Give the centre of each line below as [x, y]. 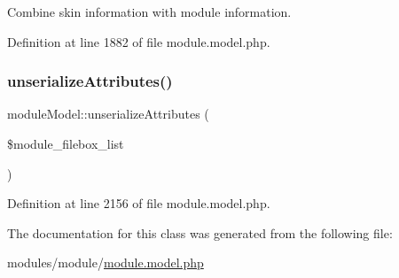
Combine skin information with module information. [149, 12]
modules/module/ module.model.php [106, 263]
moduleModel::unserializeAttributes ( [108, 114]
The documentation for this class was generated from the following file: [200, 232]
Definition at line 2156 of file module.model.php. [139, 203]
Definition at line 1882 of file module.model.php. [139, 41]
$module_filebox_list [66, 143]
